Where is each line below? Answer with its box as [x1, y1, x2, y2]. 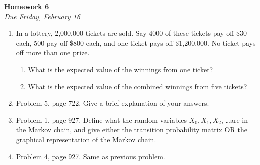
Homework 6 [4, 1, 49, 11]
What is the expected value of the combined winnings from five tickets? [28, 81, 247, 91]
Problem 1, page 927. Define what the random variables [16, 114, 187, 125]
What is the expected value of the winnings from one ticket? [28, 64, 213, 74]
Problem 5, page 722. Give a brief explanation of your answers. [16, 98, 209, 108]
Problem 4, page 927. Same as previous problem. [16, 151, 165, 161]
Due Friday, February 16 [4, 11, 80, 21]
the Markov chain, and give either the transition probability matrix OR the [16, 124, 247, 135]
